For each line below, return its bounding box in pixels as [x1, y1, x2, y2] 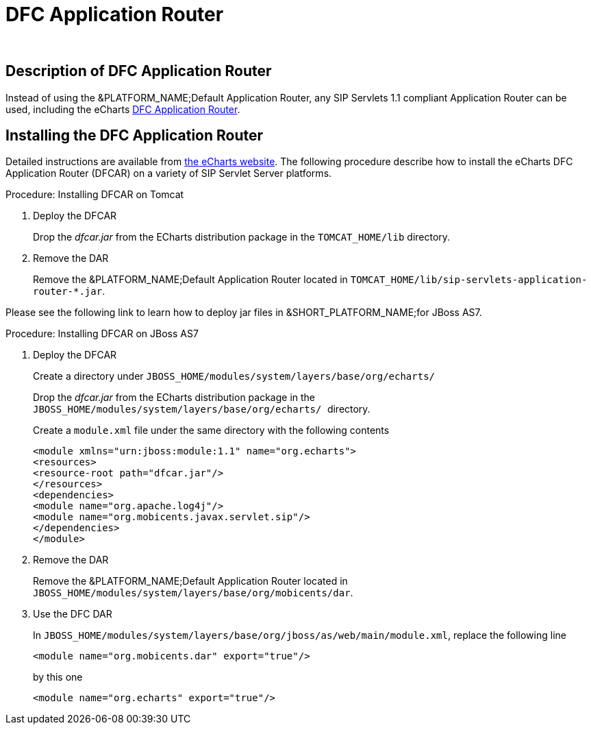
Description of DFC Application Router [5, 62, 272, 80]
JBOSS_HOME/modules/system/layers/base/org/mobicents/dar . [33, 587, 353, 599]
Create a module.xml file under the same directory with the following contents [33, 424, 390, 437]
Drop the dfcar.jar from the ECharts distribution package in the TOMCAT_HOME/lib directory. [33, 231, 451, 243]
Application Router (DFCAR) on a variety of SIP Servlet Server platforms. [5, 167, 332, 180]
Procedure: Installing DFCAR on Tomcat [5, 188, 184, 201]
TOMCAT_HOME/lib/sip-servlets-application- [350, 274, 588, 286]
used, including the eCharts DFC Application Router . [5, 103, 240, 115]
